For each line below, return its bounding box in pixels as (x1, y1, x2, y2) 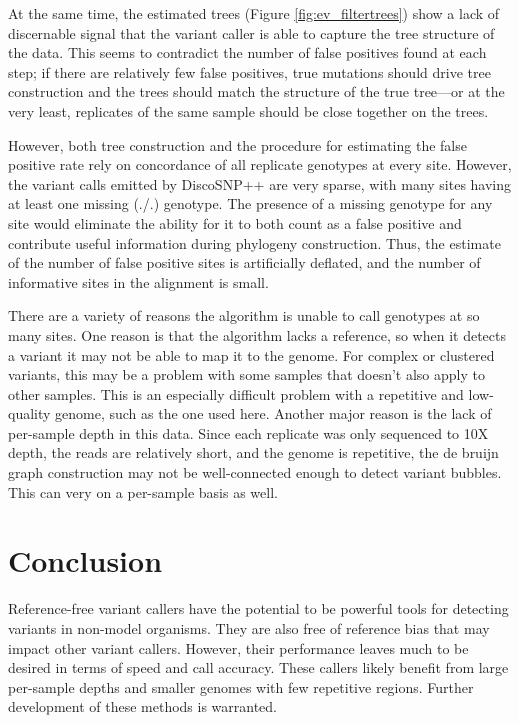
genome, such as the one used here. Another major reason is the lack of (55, 403, 492, 424)
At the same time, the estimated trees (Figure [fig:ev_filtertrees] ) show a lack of (8, 3, 500, 23)
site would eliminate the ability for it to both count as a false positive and (8, 212, 462, 233)
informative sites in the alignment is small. (8, 271, 269, 292)
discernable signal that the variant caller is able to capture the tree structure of (8, 22, 495, 43)
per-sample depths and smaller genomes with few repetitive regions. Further (8, 676, 474, 697)
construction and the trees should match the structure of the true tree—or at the (8, 81, 505, 102)
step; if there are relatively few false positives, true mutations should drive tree (8, 61, 491, 82)
